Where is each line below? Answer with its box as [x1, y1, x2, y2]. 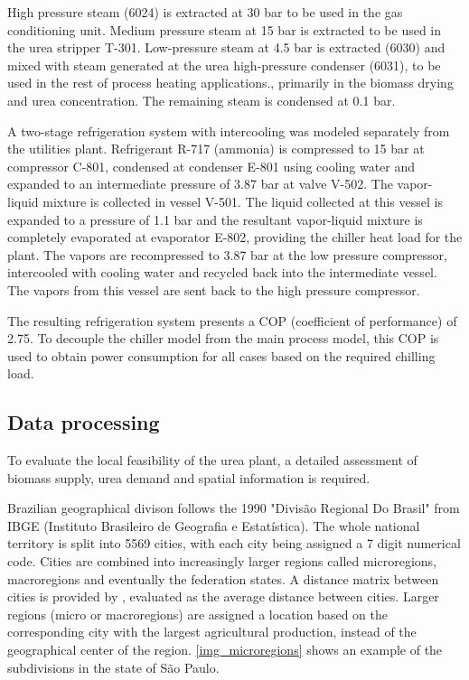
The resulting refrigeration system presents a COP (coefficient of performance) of [7, 311, 457, 330]
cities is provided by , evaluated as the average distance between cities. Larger [7, 587, 439, 606]
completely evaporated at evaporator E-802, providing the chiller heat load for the [7, 228, 463, 247]
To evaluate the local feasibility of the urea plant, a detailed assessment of [7, 451, 417, 470]
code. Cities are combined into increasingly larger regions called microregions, [7, 552, 437, 571]
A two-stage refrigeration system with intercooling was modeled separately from [7, 121, 450, 140]
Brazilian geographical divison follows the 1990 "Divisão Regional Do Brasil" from [7, 498, 460, 517]
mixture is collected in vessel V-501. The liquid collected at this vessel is [42, 191, 443, 210]
